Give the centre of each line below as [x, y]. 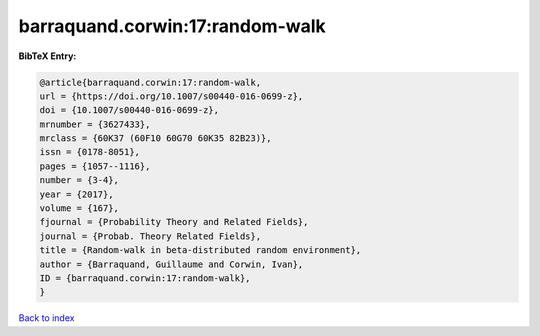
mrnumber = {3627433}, [95, 124]
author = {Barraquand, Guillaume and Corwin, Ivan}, [171, 264]
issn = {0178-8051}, [89, 152]
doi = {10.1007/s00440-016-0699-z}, [129, 110]
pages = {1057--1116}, [95, 166]
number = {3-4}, [79, 180]
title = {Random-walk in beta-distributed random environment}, [200, 250]
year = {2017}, [76, 194]
